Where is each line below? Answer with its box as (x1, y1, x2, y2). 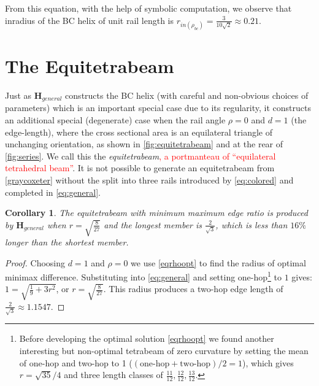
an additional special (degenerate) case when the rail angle (5, 113, 226, 126)
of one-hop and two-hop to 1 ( (19, 356, 133, 369)
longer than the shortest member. (5, 235, 129, 248)
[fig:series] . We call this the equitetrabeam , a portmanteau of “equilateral (5, 149, 276, 162)
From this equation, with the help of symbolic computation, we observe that (5, 2, 292, 14)
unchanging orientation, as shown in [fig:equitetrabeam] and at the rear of (5, 137, 283, 150)
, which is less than (215, 218, 288, 231)
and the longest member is (104, 218, 202, 231)
